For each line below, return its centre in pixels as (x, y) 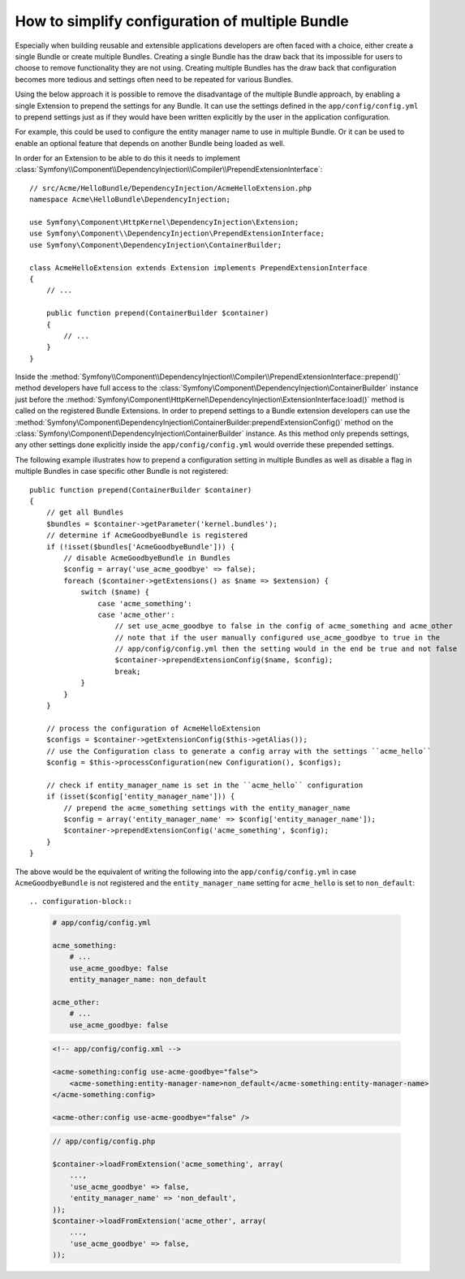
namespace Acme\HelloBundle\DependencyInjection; (130, 200)
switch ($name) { (115, 592)
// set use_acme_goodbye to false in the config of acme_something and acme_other (284, 626)
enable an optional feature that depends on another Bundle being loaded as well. (150, 143)
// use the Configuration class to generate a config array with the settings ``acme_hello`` (239, 751)
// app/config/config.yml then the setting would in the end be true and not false (286, 649)
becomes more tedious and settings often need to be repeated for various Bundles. (154, 79)
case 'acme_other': (136, 614)
